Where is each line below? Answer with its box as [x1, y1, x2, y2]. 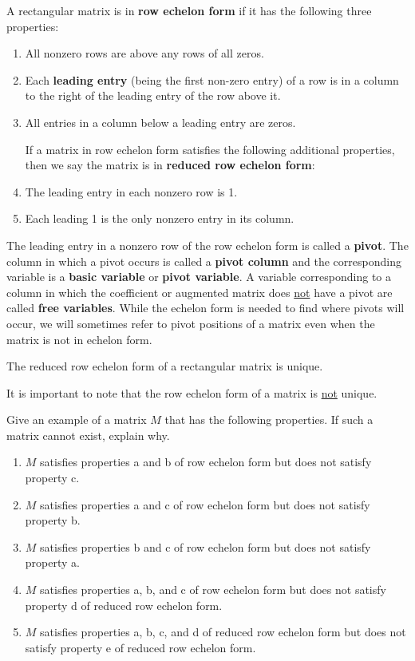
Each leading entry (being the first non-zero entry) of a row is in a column [25, 71, 399, 88]
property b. [25, 512, 81, 528]
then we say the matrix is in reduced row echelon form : [25, 156, 315, 173]
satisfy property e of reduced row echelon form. [25, 639, 256, 655]
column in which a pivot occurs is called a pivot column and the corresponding [6, 252, 401, 269]
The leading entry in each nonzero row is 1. [25, 183, 238, 200]
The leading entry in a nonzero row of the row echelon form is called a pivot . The [6, 236, 409, 253]
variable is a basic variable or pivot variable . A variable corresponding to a [6, 268, 392, 285]
